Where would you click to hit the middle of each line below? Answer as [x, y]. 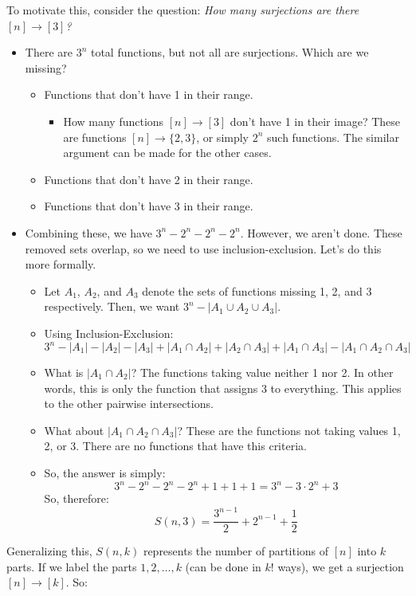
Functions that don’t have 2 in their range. [149, 179]
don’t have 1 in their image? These [315, 121]
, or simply [222, 137]
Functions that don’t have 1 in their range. [149, 94]
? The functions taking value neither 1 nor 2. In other [262, 372]
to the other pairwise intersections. [129, 404]
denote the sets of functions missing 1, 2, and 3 [257, 290]
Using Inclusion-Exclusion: [109, 333]
